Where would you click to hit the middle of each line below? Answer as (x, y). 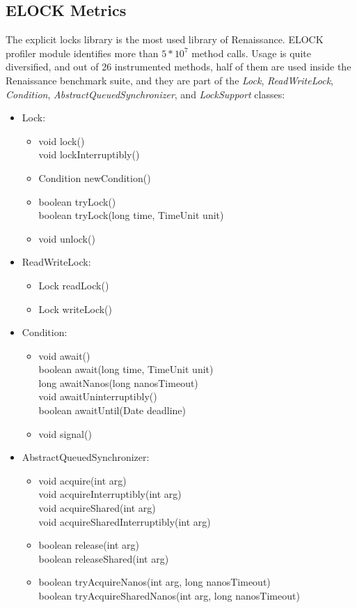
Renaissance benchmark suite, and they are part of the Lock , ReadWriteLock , (170, 80)
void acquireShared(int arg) (97, 508)
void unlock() (67, 238)
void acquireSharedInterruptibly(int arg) (125, 521)
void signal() (65, 433)
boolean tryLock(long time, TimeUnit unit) (131, 215)
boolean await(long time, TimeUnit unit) (126, 369)
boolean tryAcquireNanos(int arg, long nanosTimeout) (154, 582)
